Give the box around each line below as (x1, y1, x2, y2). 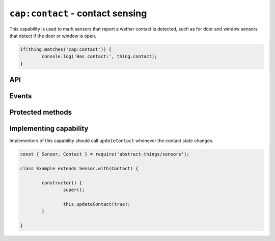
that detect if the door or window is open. (9, 33, 97, 39)
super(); (63, 187, 85, 193)
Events (9, 92, 32, 100)
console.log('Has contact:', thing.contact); (41, 53, 157, 60)
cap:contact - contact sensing (9, 8, 147, 19)
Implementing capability (9, 124, 89, 133)
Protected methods (9, 108, 72, 117)
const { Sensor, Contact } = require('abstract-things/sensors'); (20, 151, 189, 157)
